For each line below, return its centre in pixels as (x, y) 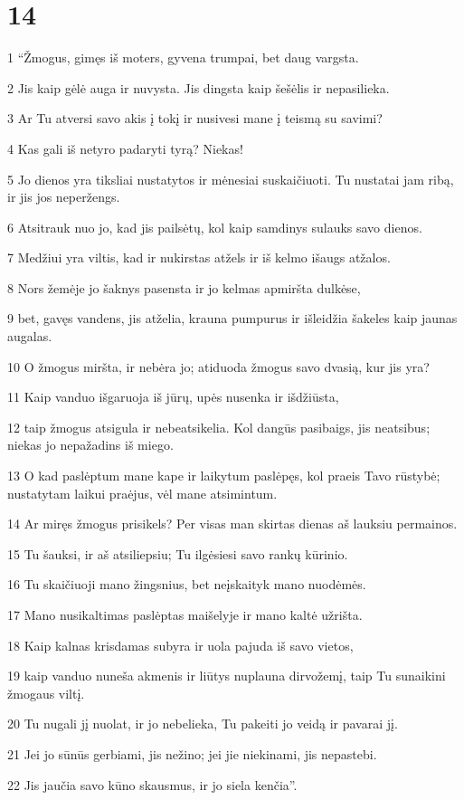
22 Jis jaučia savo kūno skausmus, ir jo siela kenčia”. (152, 784)
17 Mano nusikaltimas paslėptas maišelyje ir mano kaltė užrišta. (185, 614)
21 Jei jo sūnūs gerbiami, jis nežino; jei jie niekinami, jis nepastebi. (192, 753)
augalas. (30, 336)
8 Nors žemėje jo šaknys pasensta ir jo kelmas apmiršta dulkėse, (184, 287)
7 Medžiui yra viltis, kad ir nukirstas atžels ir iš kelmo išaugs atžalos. (199, 257)
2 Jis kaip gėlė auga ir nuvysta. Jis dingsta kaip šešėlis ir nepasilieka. (199, 87)
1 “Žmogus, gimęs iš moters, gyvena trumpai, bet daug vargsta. (183, 57)
